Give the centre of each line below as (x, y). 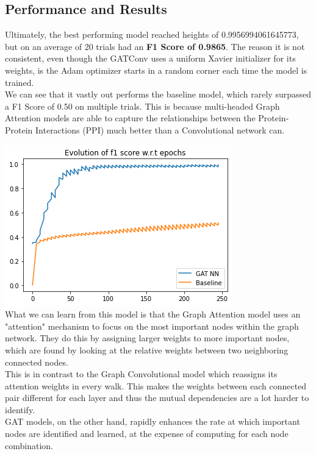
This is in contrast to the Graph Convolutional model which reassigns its (141, 374)
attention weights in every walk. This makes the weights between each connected (156, 385)
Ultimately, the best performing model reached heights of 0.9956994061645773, (152, 34)
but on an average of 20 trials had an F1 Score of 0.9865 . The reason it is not (155, 46)
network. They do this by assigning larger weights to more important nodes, (147, 338)
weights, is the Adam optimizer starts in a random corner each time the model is (156, 70)
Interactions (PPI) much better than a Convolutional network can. (160, 129)
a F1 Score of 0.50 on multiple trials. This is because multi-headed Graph (142, 106)
